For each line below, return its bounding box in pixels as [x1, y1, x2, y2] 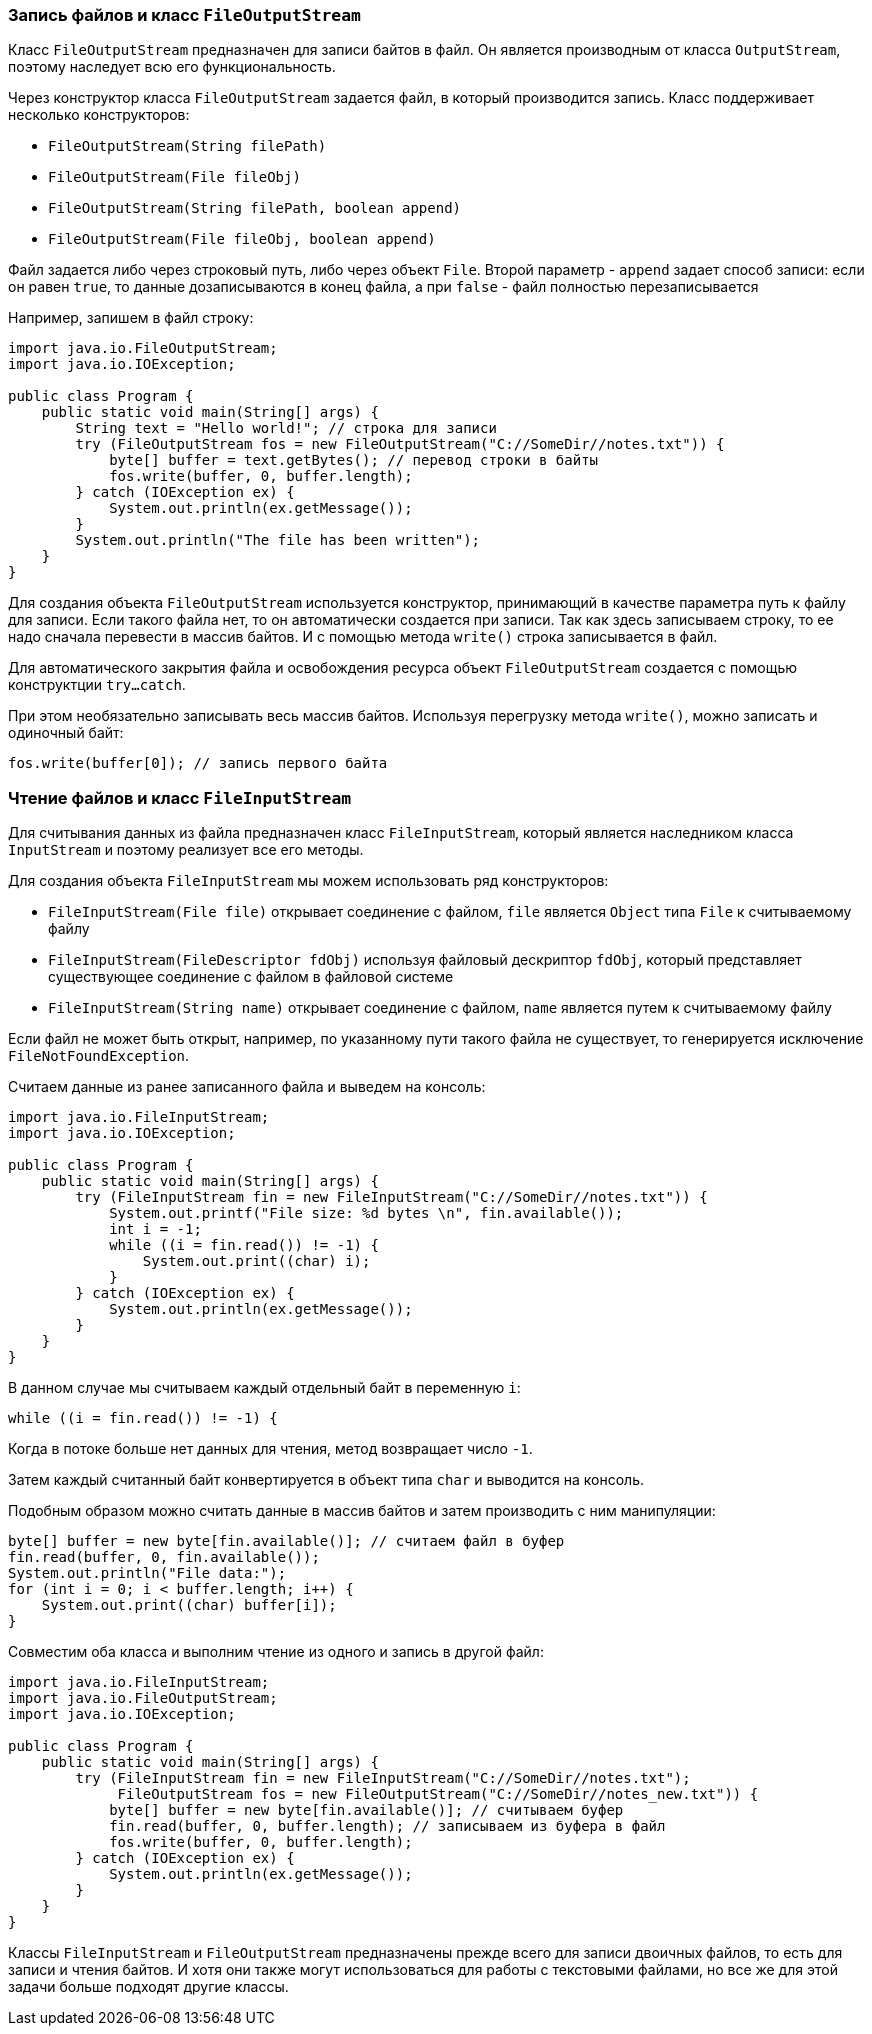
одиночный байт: [8, 724, 124, 742]
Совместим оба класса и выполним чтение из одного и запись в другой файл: [8, 1643, 544, 1661]
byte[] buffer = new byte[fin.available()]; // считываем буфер [109, 1802, 624, 1819]
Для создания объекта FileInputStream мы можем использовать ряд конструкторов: [8, 872, 609, 890]
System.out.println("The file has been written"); [75, 532, 481, 549]
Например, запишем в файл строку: [8, 309, 254, 327]
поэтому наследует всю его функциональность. [8, 58, 336, 76]
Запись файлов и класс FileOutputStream [8, 5, 361, 25]
